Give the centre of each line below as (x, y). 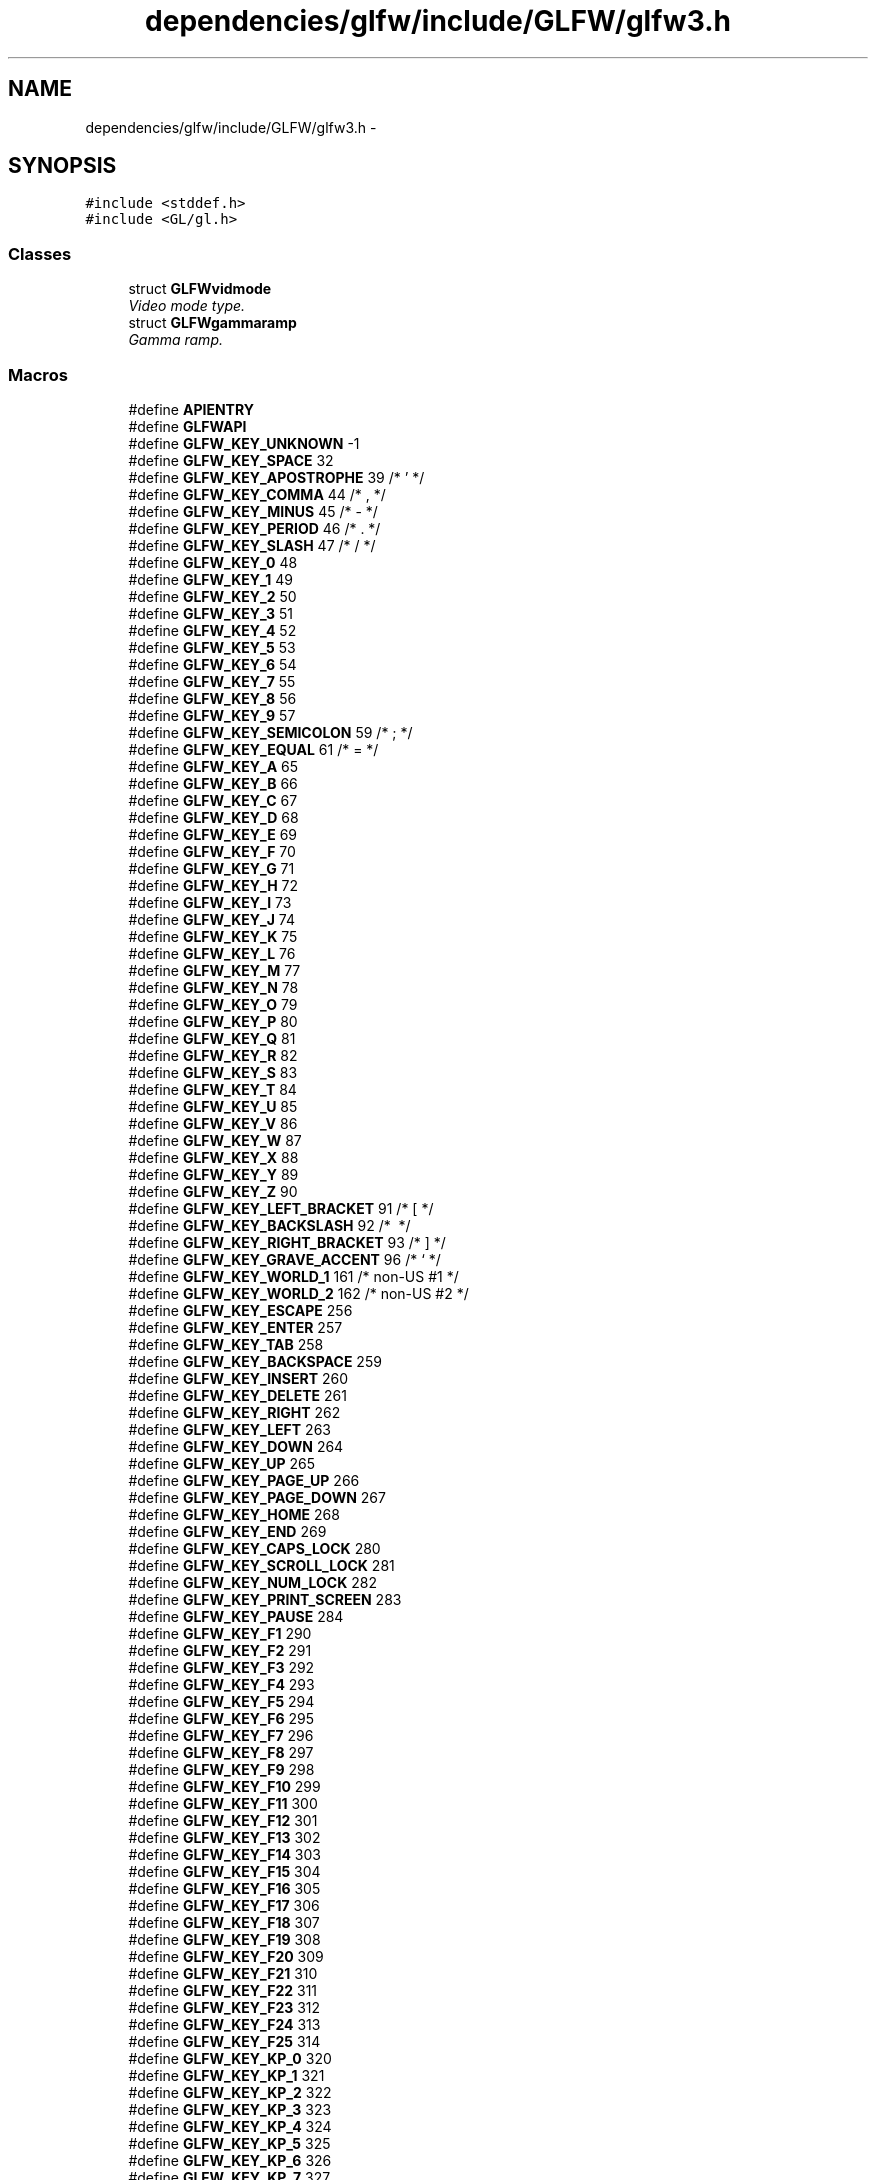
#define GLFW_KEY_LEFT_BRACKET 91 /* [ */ (281, 1208)
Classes (40, 253)
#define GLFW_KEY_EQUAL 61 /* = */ (253, 749)
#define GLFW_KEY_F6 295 (221, 1718)
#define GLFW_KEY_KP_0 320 (230, 2058)
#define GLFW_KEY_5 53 (212, 647)
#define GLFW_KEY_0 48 (213, 562)
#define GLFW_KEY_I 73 (210, 902)
